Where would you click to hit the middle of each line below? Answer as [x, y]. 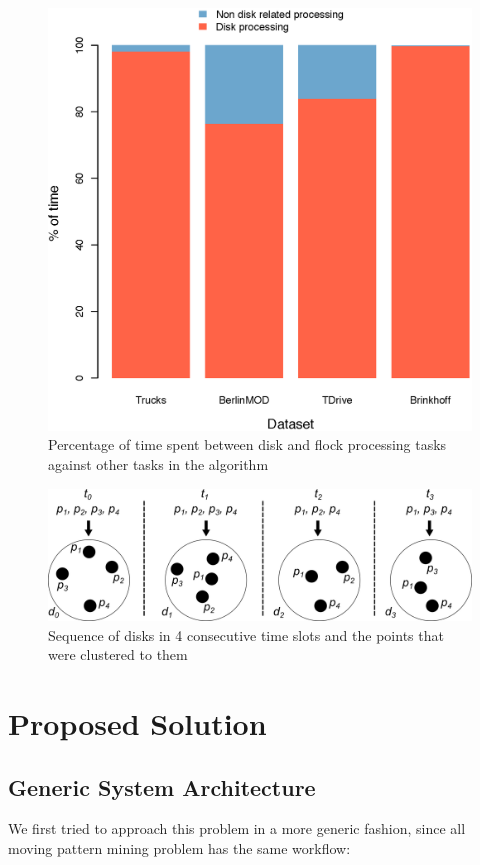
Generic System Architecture [162, 786]
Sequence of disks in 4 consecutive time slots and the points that [246, 634]
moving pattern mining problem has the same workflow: [179, 847]
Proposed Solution [137, 723]
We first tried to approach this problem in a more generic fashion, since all [237, 828]
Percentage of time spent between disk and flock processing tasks [247, 444]
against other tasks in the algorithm [158, 463]
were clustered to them [118, 654]
